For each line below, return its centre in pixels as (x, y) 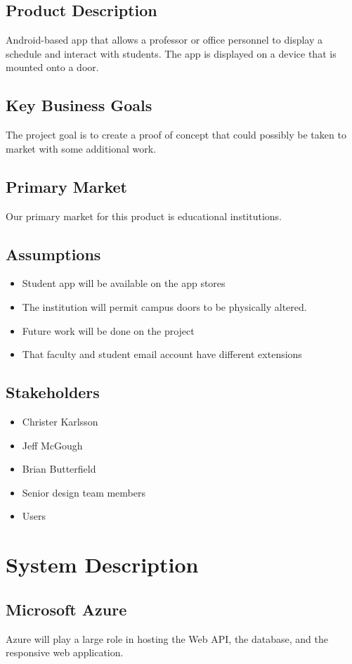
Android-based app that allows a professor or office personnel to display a (164, 40)
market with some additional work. (81, 148)
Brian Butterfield (59, 469)
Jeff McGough (52, 445)
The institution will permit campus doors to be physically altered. (164, 306)
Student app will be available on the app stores (124, 283)
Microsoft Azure (66, 609)
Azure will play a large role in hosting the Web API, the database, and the (167, 638)
